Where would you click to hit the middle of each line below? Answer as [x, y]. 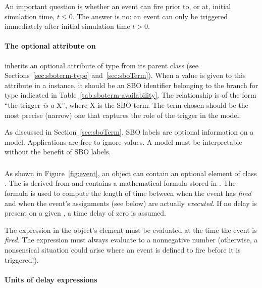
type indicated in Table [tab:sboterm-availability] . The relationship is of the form [130, 95]
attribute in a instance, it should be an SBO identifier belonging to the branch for [132, 85]
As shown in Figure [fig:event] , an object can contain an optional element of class [131, 173]
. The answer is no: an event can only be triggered [150, 16]
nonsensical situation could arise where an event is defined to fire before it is [123, 250]
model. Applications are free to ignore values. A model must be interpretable [123, 141]
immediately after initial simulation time [67, 26]
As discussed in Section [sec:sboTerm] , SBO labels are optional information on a [129, 132]
